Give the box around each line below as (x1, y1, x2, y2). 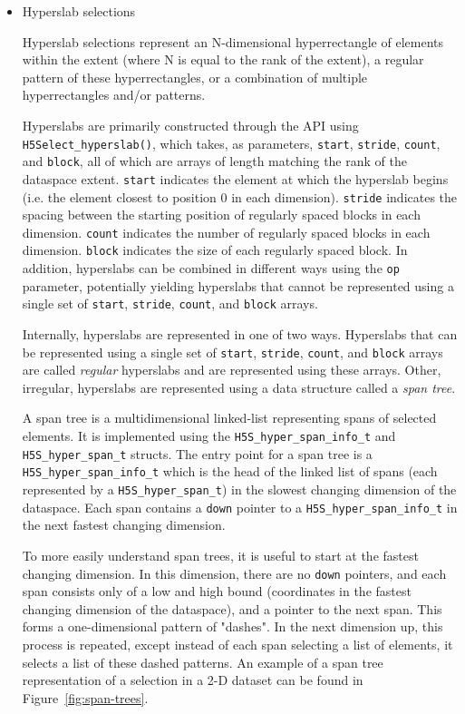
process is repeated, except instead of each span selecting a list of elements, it (22, 634, 453, 653)
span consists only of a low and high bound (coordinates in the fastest (22, 582, 412, 601)
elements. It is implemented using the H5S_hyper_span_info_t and (22, 426, 396, 445)
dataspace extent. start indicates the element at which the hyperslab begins (22, 169, 449, 188)
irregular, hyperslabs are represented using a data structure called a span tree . (22, 377, 456, 396)
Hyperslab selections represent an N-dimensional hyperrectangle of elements (22, 32, 443, 51)
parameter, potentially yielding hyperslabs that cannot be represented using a (22, 276, 454, 295)
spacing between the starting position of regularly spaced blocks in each (22, 205, 421, 224)
